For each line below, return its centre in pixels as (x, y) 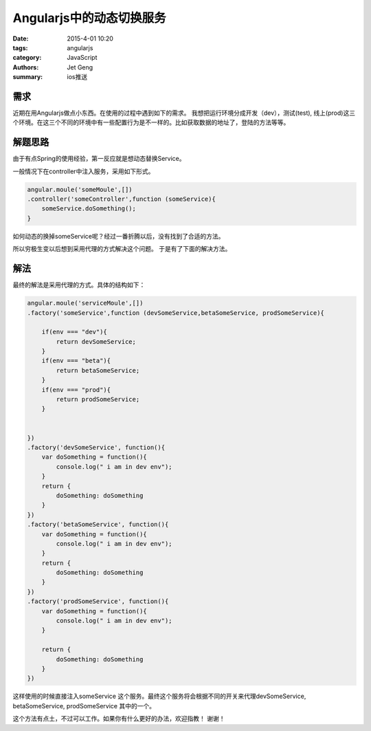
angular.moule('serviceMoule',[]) (85, 303)
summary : (28, 77)
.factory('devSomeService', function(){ (96, 447)
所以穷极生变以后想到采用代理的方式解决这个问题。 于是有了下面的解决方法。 (122, 249)
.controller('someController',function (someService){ (121, 199)
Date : (21, 39)
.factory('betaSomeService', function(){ (98, 525)
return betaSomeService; (98, 370)
